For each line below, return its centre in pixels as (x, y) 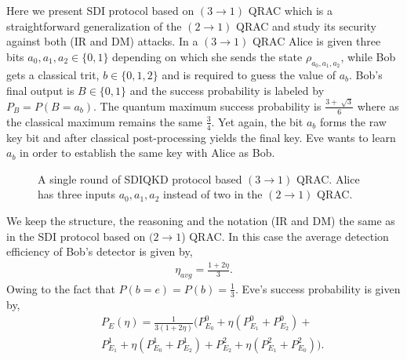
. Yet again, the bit (257, 121)
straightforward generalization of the (94, 25)
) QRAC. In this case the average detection (285, 236)
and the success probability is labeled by (227, 90)
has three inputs (76, 194)
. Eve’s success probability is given (318, 288)
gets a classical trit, (53, 74)
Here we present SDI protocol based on (100, 10)
